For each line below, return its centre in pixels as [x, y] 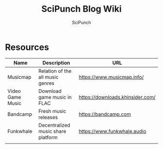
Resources [27, 47]
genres [47, 83]
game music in [55, 97]
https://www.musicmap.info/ [111, 77]
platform [48, 137]
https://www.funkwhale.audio [113, 131]
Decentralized [54, 125]
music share [52, 131]
